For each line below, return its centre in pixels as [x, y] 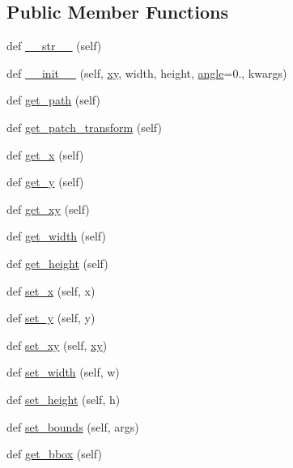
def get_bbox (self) [54, 454]
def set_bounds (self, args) [73, 426]
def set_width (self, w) [63, 372]
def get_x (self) [45, 154]
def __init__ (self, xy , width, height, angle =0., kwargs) [147, 72]
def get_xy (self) [48, 208]
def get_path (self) [53, 100]
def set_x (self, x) [51, 290]
